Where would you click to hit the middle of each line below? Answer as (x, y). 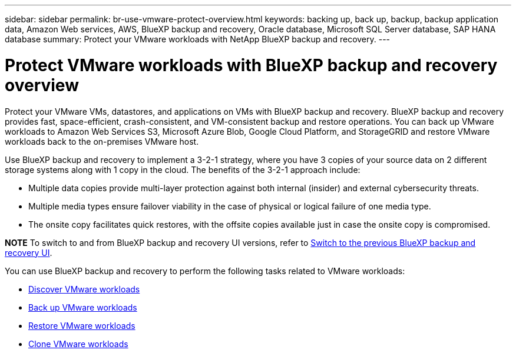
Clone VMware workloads (78, 344)
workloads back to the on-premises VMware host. (102, 141)
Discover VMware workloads (84, 289)
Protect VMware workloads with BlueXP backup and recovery (251, 65)
